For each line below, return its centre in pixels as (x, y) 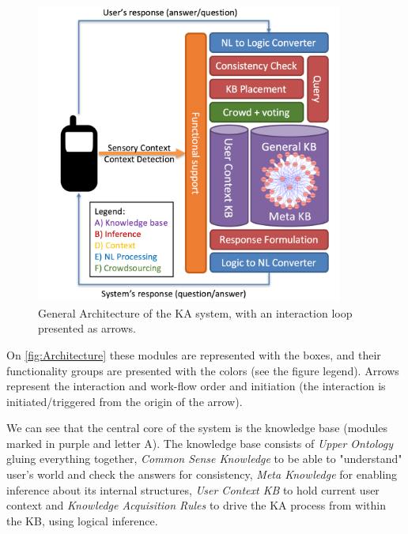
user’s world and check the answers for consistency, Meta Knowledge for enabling (202, 474)
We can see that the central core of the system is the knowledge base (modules (197, 428)
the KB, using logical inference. (82, 520)
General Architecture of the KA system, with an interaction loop (195, 312)
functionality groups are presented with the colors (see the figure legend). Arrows (203, 370)
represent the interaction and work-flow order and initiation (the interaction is (196, 386)
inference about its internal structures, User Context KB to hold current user (193, 489)
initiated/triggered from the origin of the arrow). (125, 401)
